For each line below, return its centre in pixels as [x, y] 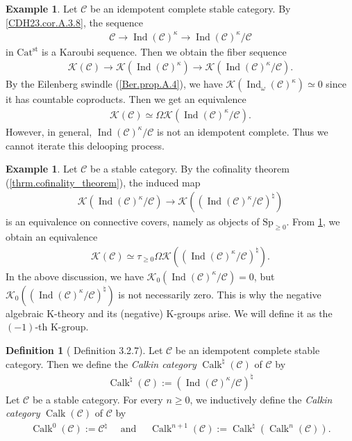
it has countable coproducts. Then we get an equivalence [126, 99]
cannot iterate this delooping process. [85, 145]
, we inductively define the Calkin [261, 399]
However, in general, [49, 131]
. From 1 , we [313, 222]
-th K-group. [62, 327]
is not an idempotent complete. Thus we [243, 131]
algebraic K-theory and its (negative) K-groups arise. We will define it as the [169, 313]
